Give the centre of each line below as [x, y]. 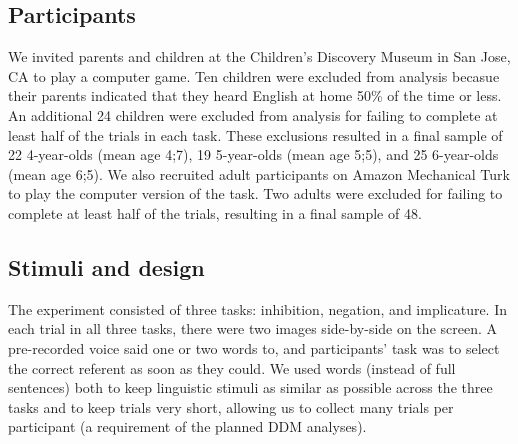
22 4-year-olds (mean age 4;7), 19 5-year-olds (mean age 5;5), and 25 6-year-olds [253, 154]
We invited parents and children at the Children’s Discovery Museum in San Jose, [259, 56]
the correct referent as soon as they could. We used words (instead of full [232, 367]
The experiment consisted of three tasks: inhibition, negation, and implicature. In [258, 308]
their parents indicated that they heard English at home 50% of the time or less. [255, 95]
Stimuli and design [106, 266]
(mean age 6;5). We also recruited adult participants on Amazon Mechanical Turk [259, 173]
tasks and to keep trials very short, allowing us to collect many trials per [231, 406]
